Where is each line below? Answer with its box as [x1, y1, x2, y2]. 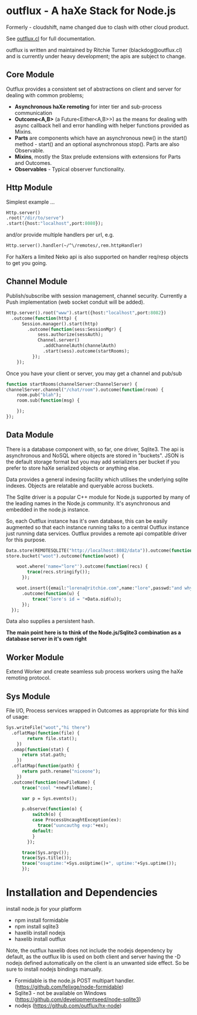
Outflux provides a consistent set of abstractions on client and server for [6, 85, 182, 92]
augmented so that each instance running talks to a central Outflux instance [6, 523, 189, 530]
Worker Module [6, 652, 64, 662]
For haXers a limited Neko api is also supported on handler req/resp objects [6, 253, 189, 260]
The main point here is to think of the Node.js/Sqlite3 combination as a [6, 629, 181, 636]
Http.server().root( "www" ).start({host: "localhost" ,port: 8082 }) [6, 310, 167, 316]
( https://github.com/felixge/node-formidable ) [14, 983, 124, 990]
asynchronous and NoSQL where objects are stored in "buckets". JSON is [6, 452, 185, 459]
